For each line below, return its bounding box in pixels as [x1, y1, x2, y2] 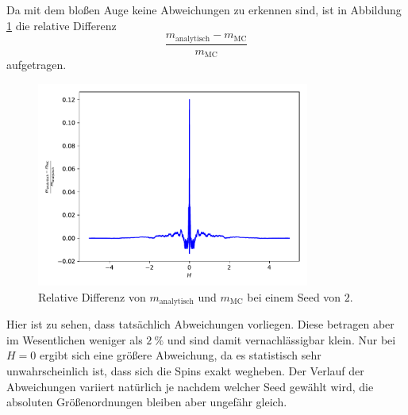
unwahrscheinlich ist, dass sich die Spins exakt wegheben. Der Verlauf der [6, 362, 364, 378]
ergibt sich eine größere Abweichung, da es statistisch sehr [39, 347, 321, 363]
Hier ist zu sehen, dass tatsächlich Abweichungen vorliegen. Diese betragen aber [6, 316, 395, 332]
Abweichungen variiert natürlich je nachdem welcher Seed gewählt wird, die [6, 378, 374, 394]
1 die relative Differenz [6, 17, 117, 33]
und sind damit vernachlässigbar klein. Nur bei [167, 331, 396, 348]
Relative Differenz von [38, 288, 146, 305]
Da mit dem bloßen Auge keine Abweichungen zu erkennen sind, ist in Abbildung [6, 2, 402, 17]
